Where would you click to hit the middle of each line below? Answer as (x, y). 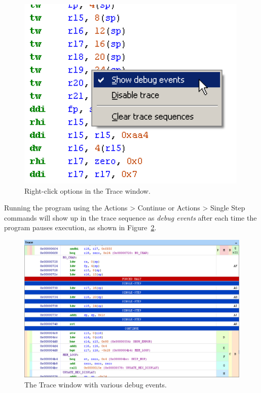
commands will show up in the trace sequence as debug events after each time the (130, 217)
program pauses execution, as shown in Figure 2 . (80, 227)
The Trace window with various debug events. (96, 384)
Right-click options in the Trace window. (87, 190)
